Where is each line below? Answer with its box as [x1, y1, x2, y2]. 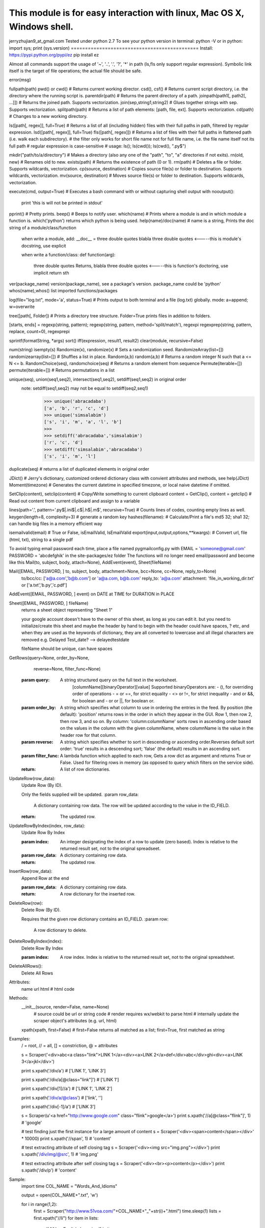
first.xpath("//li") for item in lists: [33, 1215, 99, 1221]
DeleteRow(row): [9, 900, 43, 906]
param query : [21, 677, 50, 683]
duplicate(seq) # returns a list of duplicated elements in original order [9, 466, 150, 472]
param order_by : [21, 704, 56, 710]
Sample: [9, 1176, 26, 1182]
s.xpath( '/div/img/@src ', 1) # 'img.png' [21, 1151, 99, 1157]
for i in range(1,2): [21, 1201, 57, 1207]
